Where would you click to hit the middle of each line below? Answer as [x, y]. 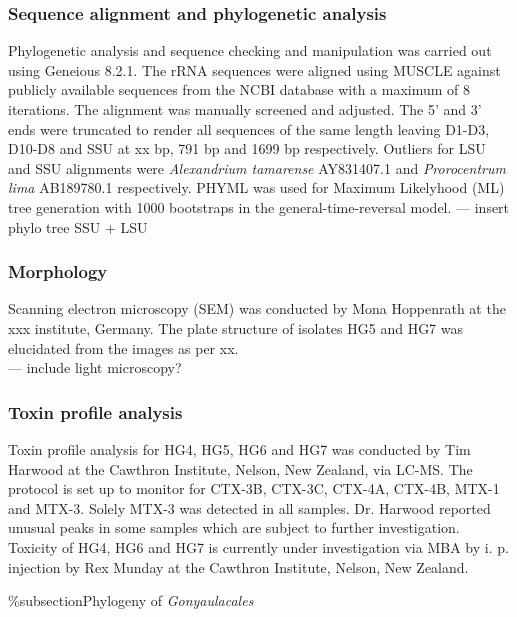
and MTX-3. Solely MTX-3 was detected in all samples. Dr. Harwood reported [249, 507]
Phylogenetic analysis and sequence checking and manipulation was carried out [250, 50]
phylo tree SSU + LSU [78, 226]
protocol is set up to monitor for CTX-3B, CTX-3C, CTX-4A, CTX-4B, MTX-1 [254, 488]
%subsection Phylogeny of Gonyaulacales [131, 600]
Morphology [58, 271]
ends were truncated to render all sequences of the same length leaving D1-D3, [249, 128]
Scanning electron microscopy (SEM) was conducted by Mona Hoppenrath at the [257, 308]
